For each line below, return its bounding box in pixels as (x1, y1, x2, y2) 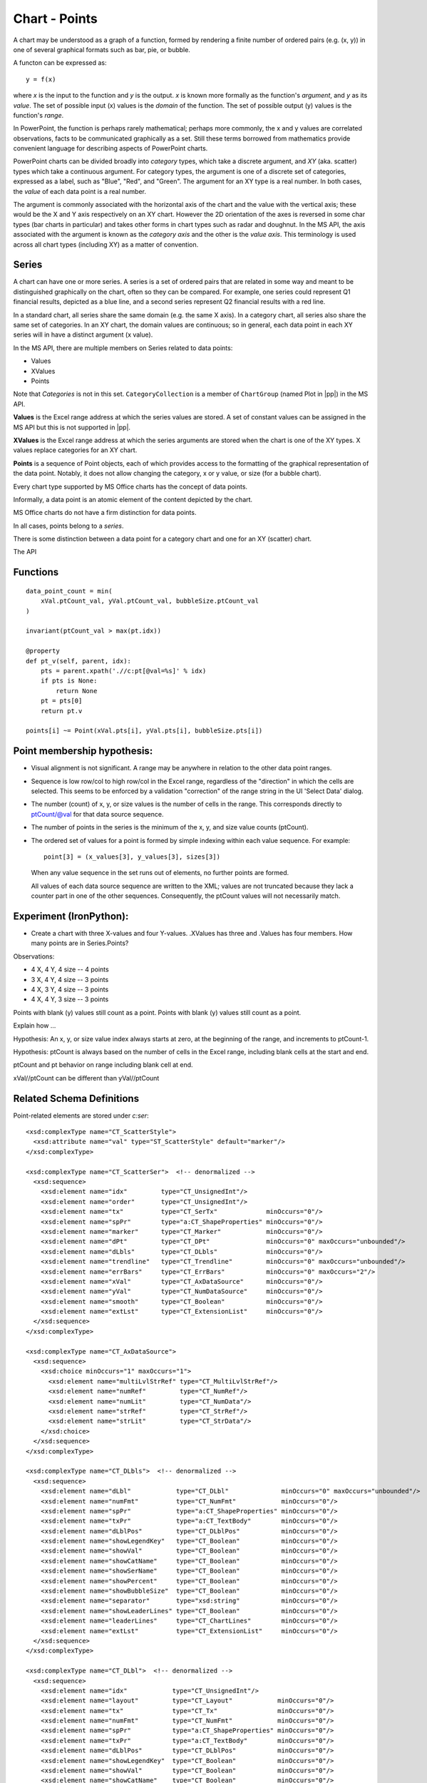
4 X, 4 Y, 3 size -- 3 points (31, 995, 109, 1003)
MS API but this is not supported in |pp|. (13, 423, 131, 431)
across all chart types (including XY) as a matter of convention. (13, 240, 199, 249)
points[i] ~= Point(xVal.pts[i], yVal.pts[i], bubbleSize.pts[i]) (26, 727, 263, 735)
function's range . (13, 111, 64, 119)
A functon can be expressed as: (13, 58, 107, 67)
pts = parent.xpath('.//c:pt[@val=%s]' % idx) (40, 667, 207, 675)
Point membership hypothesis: (13, 745, 153, 757)
